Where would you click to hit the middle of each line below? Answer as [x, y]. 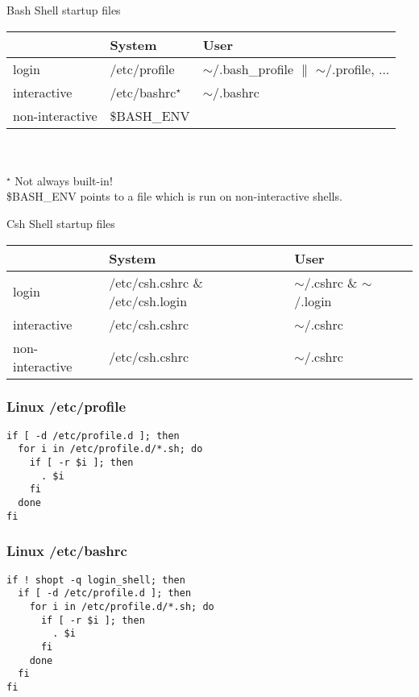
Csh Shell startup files [61, 223]
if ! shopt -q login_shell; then [96, 580]
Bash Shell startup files [64, 10]
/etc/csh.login [148, 301]
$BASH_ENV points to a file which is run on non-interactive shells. [174, 196]
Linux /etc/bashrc [67, 551]
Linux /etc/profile [66, 407]
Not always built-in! [64, 180]
